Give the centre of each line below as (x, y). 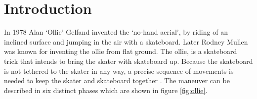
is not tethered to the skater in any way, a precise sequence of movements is (119, 71)
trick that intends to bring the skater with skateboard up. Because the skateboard (128, 61)
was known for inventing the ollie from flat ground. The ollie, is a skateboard (121, 51)
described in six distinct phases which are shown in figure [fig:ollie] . (106, 90)
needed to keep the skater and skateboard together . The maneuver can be (117, 80)
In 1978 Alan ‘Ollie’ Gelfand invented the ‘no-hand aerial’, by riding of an (116, 32)
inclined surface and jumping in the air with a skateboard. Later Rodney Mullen (126, 41)
